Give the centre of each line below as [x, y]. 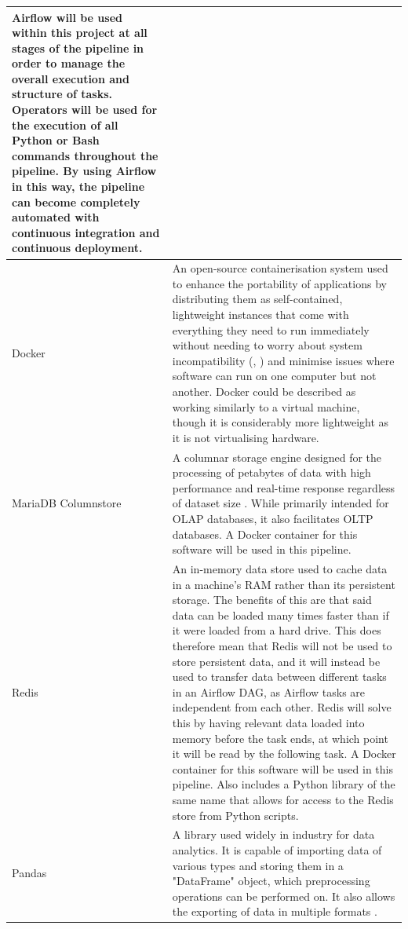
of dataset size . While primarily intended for [280, 503]
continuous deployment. [77, 248]
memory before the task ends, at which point [280, 738]
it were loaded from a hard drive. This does [277, 630]
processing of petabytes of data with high [271, 472]
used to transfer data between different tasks [279, 677]
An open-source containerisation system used [280, 268]
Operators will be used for [85, 110]
